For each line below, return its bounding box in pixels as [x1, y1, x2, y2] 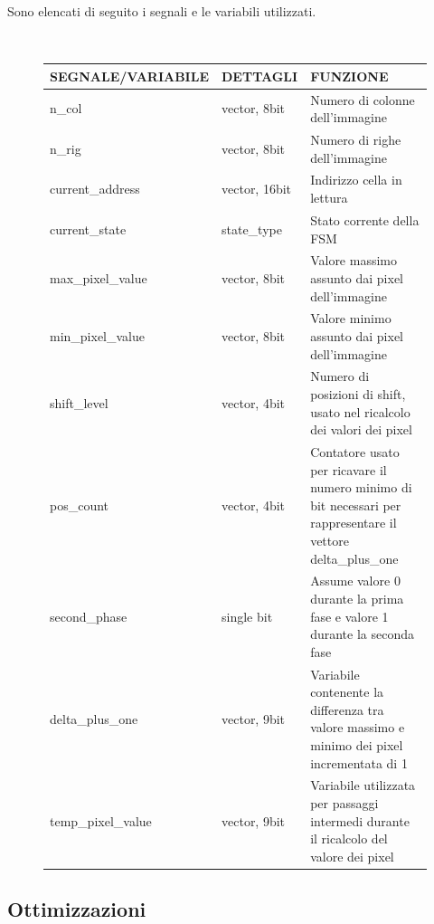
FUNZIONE [310, 66, 389, 85]
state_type [222, 219, 282, 238]
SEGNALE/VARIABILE [50, 66, 209, 85]
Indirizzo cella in [310, 170, 402, 189]
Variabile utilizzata [310, 776, 416, 795]
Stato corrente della [310, 210, 420, 229]
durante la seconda [310, 624, 414, 643]
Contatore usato [310, 443, 400, 462]
